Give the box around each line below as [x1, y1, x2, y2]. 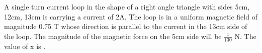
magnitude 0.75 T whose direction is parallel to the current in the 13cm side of [4, 21, 247, 31]
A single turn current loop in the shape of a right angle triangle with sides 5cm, [4, 1, 250, 11]
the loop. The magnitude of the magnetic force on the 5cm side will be [4, 30, 222, 41]
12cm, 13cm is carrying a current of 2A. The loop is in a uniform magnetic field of [4, 11, 257, 21]
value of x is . [4, 40, 46, 51]
